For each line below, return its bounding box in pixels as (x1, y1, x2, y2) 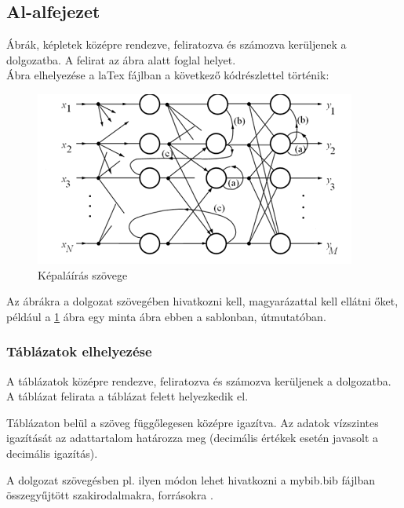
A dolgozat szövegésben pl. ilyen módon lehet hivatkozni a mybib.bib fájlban (6, 471, 375, 488)
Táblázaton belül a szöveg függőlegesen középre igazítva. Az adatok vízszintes (6, 414, 379, 430)
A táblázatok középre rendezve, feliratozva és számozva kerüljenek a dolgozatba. (6, 372, 391, 389)
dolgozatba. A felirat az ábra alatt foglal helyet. (6, 51, 236, 68)
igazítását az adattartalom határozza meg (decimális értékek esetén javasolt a (6, 429, 379, 446)
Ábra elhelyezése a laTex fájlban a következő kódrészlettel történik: (6, 67, 329, 83)
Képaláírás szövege (38, 266, 128, 283)
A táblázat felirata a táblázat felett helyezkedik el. (6, 388, 249, 404)
